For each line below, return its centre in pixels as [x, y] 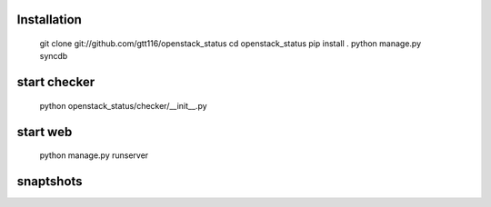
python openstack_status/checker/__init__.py [124, 105]
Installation [49, 20]
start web [45, 132]
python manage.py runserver [94, 155]
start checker [56, 82]
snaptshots [50, 182]
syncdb [54, 56]
